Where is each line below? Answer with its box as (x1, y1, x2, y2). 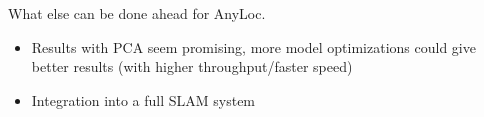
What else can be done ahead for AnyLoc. (8, 3, 266, 23)
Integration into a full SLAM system (31, 89, 256, 110)
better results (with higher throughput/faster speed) (31, 56, 353, 77)
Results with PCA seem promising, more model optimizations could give (31, 36, 476, 57)
